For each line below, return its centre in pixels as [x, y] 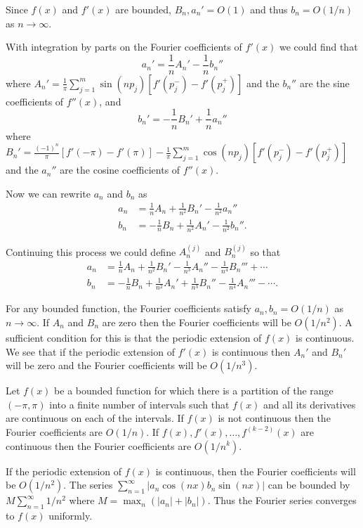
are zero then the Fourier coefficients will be [197, 322]
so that [265, 251]
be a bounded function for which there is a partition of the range [194, 391]
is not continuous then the [274, 418]
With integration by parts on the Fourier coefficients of [124, 47]
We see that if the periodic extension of [90, 351]
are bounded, [143, 9]
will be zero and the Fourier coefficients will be [106, 365]
